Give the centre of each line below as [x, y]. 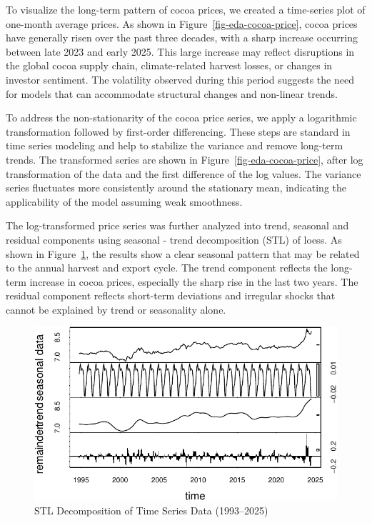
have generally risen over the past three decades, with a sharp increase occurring [182, 38]
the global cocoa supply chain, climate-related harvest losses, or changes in [169, 65]
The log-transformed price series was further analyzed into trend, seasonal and [177, 225]
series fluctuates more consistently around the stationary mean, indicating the [176, 188]
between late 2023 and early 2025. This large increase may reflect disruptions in [180, 51]
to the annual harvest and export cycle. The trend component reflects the [167, 268]
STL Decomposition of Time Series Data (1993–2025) [151, 510]
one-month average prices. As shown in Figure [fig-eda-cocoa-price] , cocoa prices [182, 23]
